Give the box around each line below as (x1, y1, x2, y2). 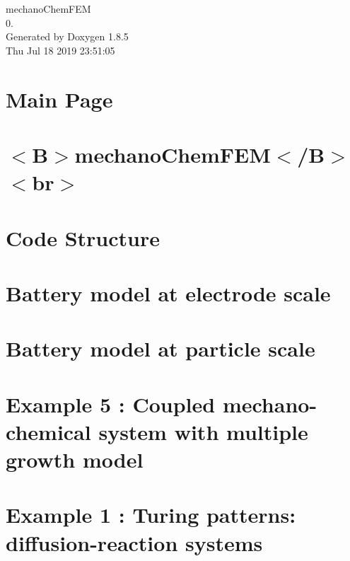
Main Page (6, 84, 113, 113)
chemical (6, 417, 91, 446)
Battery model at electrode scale (6, 278, 331, 307)
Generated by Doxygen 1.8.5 (6, 29, 129, 44)
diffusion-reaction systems (6, 528, 263, 557)
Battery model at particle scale (6, 334, 315, 363)
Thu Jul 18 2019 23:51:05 (6, 42, 115, 57)
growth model (6, 445, 144, 473)
